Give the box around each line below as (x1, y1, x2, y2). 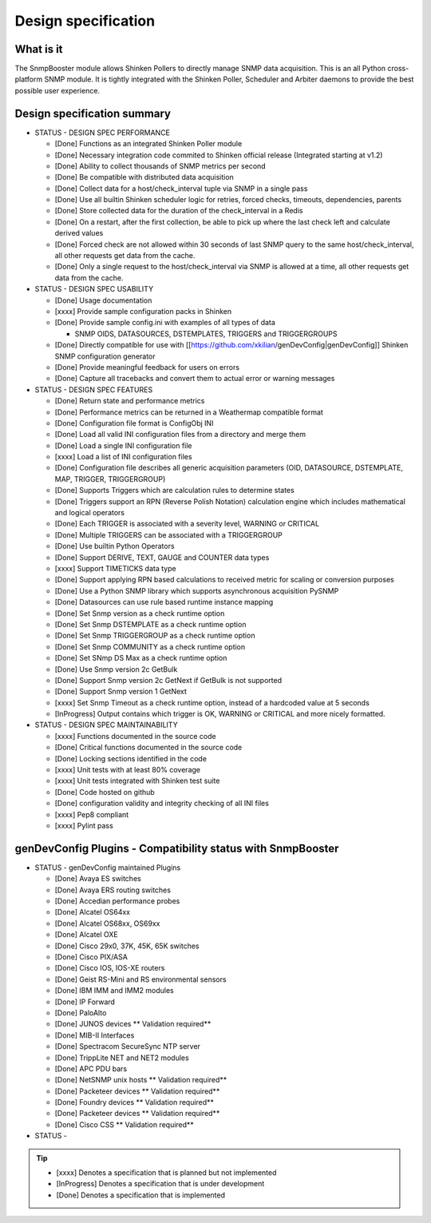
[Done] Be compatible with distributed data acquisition (54, 173, 235, 182)
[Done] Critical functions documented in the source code (54, 743, 243, 752)
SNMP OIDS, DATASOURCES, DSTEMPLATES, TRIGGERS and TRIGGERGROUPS (74, 328, 338, 339)
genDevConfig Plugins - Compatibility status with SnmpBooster (14, 841, 339, 855)
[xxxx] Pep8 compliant (54, 809, 129, 819)
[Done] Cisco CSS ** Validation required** (54, 1119, 195, 1130)
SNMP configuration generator (54, 351, 156, 361)
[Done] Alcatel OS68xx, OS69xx (54, 919, 160, 928)
